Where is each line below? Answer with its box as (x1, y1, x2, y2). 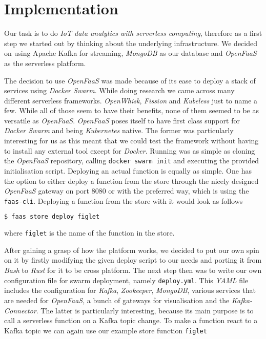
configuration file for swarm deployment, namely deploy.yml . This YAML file (4, 274, 249, 285)
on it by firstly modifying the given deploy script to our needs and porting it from (4, 255, 262, 265)
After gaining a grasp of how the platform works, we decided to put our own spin (4, 244, 259, 255)
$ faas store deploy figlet (4, 213, 100, 221)
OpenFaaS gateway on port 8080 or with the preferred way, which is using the (4, 185, 249, 196)
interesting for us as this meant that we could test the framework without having (4, 135, 259, 146)
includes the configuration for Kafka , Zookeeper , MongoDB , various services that (4, 285, 256, 295)
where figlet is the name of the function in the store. (4, 227, 175, 238)
